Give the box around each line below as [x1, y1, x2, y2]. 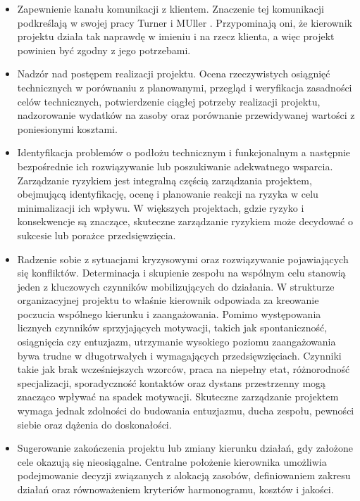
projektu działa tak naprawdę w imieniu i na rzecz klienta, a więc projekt [17, 29, 335, 44]
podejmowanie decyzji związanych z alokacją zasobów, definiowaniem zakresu [17, 468, 351, 483]
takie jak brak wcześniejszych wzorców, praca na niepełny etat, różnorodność [17, 362, 350, 376]
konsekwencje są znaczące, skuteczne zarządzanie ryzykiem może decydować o [17, 214, 353, 229]
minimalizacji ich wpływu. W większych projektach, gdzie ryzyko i [17, 200, 304, 215]
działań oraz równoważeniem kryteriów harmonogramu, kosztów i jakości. [17, 482, 334, 496]
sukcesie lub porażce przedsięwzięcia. [17, 227, 176, 242]
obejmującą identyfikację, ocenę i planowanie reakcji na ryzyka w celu [17, 186, 318, 201]
